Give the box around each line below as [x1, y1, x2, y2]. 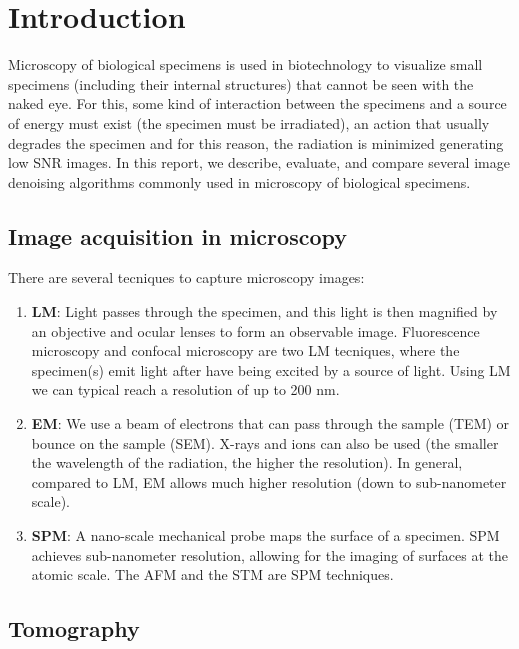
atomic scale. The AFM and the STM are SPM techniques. [31, 564, 394, 585]
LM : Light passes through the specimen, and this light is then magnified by [31, 301, 498, 322]
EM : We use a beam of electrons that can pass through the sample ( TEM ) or [31, 413, 510, 434]
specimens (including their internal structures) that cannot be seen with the [8, 73, 474, 94]
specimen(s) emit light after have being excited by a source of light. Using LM [31, 359, 511, 380]
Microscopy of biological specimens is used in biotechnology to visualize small [8, 54, 483, 75]
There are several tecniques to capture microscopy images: [8, 267, 365, 288]
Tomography [8, 613, 140, 644]
